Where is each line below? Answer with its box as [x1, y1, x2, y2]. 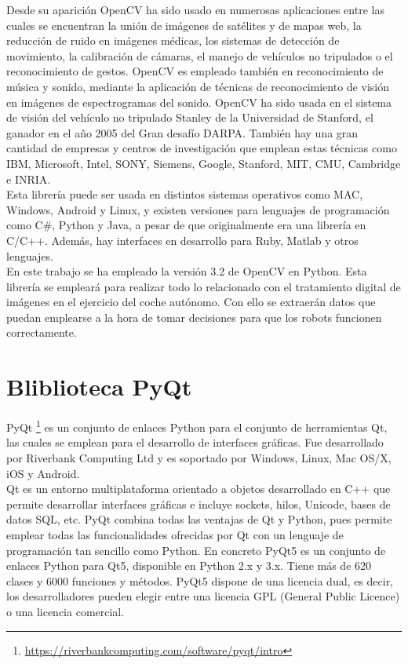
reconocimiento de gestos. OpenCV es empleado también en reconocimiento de [6, 63, 384, 79]
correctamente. [6, 324, 77, 341]
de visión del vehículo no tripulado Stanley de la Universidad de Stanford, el [6, 109, 373, 126]
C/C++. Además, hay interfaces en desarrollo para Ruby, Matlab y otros [6, 232, 359, 248]
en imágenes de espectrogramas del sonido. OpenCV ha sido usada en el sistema [6, 93, 392, 110]
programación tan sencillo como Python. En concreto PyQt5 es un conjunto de [6, 542, 386, 558]
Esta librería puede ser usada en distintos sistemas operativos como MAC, [6, 186, 363, 202]
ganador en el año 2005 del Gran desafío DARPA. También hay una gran [6, 124, 359, 140]
